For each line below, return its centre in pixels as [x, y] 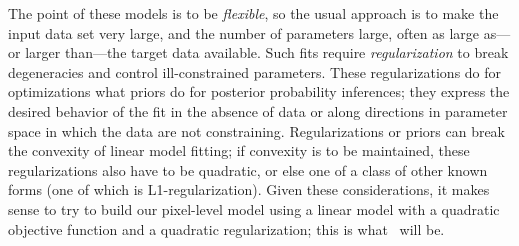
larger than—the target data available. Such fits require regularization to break [267, 52]
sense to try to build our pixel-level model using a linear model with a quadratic [254, 208]
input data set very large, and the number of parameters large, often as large [244, 32]
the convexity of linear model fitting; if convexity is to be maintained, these [239, 150]
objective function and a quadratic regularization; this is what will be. [226, 228]
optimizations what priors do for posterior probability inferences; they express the [259, 91]
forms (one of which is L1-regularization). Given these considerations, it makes [249, 189]
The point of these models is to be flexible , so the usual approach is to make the [253, 13]
